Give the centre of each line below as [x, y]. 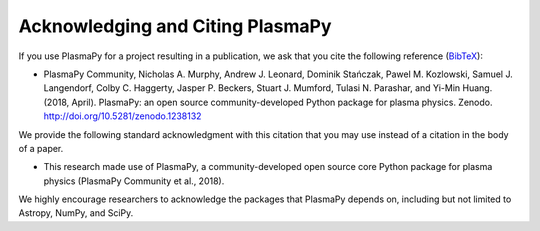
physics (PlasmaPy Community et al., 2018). [134, 181]
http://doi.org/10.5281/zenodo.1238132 [122, 116]
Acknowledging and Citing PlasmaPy [175, 26]
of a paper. [41, 148]
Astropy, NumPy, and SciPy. [76, 213]
